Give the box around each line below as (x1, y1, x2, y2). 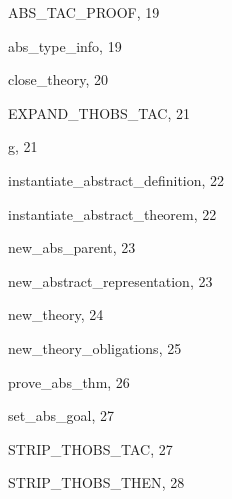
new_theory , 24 (8, 304, 104, 325)
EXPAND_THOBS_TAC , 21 (8, 102, 191, 123)
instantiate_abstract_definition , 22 (8, 169, 225, 190)
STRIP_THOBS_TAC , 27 (8, 438, 173, 459)
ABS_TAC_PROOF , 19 (8, 2, 160, 22)
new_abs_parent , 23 (8, 237, 136, 258)
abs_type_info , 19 (8, 35, 122, 56)
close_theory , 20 (8, 69, 109, 90)
